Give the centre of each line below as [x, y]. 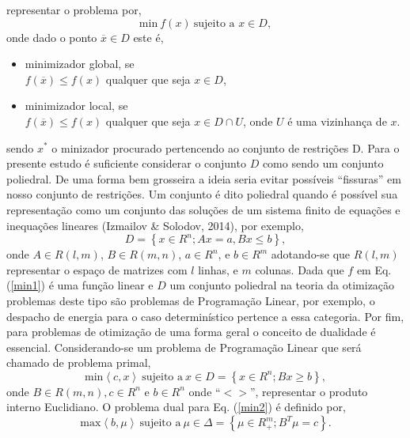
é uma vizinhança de [337, 121]
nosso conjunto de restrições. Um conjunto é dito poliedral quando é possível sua [202, 194]
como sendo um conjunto [323, 163]
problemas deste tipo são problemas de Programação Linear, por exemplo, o [191, 300]
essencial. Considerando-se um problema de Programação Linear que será [184, 347]
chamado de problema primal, [79, 362]
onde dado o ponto [52, 37]
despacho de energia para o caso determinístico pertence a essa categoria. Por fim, [205, 316]
